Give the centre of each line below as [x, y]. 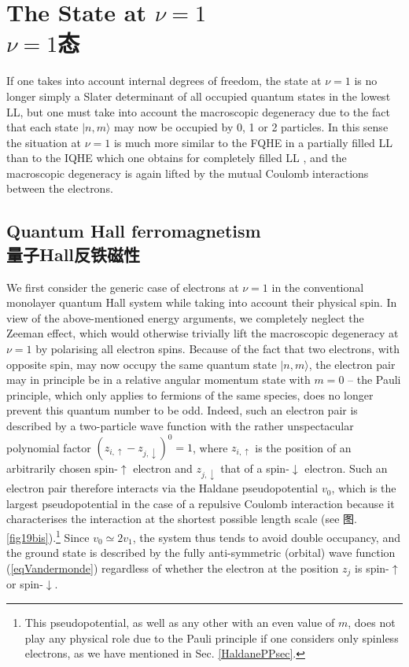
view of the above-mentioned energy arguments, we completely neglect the [185, 317]
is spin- [372, 568]
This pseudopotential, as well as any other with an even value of [180, 622]
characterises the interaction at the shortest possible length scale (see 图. [182, 519]
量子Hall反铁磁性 [74, 254]
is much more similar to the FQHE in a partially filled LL [253, 142]
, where [210, 447]
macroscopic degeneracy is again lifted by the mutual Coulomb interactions [188, 173]
